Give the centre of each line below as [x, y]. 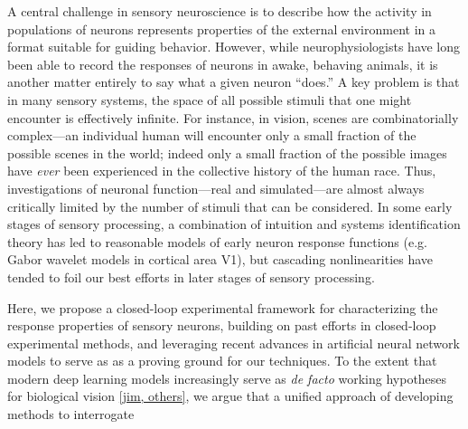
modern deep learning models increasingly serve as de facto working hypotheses [227, 378]
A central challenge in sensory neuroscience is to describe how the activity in [220, 11]
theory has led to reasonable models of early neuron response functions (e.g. [217, 241]
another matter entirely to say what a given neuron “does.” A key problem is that [234, 82]
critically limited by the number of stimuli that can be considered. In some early [230, 206]
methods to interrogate [71, 414]
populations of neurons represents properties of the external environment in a [221, 29]
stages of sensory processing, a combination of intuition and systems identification [234, 224]
